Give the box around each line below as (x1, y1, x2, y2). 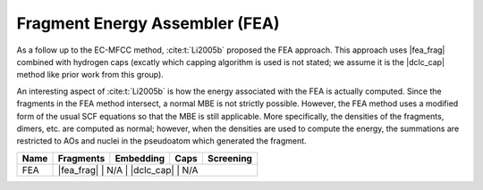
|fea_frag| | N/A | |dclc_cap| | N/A (57, 163, 199, 176)
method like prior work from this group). (16, 70, 165, 80)
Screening (207, 152, 252, 164)
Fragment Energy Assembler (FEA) (16, 13, 281, 33)
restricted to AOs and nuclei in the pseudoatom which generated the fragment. (16, 136, 308, 146)
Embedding (114, 152, 165, 164)
